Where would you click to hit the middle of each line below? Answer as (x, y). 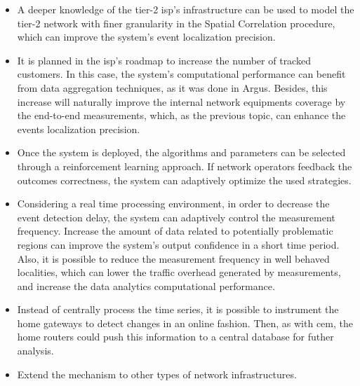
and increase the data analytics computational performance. (146, 285)
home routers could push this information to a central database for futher (175, 337)
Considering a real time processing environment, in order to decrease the (173, 204)
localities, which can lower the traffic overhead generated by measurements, (179, 272)
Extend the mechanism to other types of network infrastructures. (157, 374)
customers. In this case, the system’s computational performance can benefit (181, 74)
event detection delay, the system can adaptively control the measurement (176, 217)
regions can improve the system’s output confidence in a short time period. (178, 244)
